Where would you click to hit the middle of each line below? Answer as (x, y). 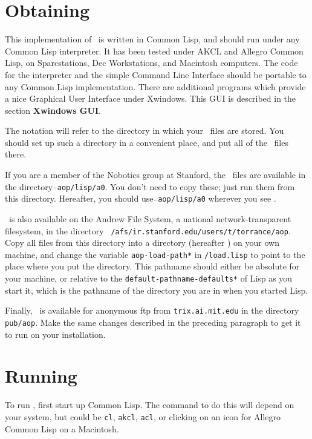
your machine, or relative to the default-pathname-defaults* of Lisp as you (149, 278)
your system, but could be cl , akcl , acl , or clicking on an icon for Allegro (143, 416)
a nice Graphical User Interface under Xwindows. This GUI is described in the (151, 98)
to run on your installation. (55, 334)
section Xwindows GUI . (53, 110)
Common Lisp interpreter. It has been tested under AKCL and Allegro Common (154, 51)
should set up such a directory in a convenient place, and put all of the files (147, 142)
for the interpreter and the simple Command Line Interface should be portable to (156, 74)
